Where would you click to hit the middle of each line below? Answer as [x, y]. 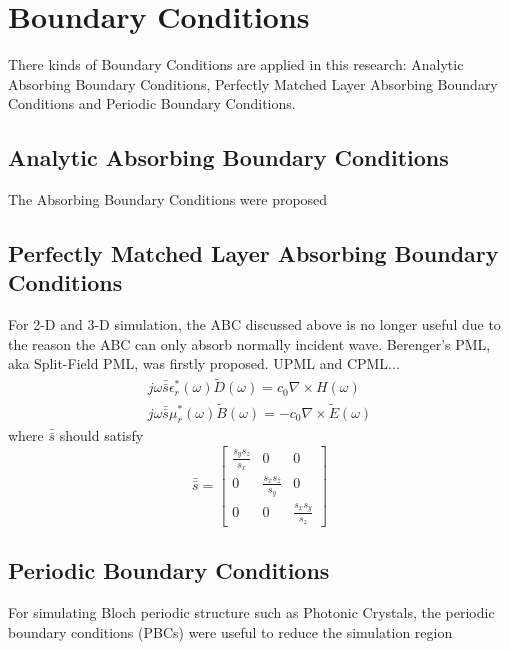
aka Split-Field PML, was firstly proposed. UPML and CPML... [204, 363]
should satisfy [101, 435]
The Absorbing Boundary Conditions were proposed [168, 199]
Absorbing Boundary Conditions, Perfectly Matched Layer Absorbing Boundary [253, 83]
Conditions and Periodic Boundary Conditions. [152, 103]
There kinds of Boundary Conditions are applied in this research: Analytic [236, 64]
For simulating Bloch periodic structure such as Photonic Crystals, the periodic [251, 612]
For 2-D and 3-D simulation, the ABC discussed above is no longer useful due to [254, 324]
